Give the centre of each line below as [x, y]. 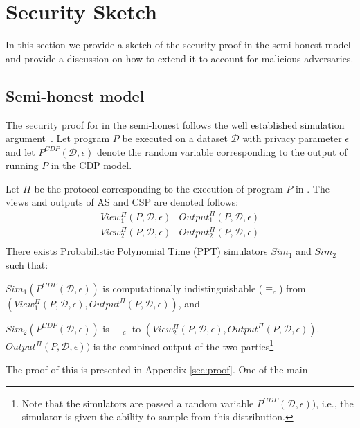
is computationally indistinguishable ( [183, 288]
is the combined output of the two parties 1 [183, 345]
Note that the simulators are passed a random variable [138, 403]
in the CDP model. [91, 165]
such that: [27, 265]
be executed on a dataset [175, 138]
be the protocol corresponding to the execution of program [159, 188]
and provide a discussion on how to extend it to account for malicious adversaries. [180, 58]
